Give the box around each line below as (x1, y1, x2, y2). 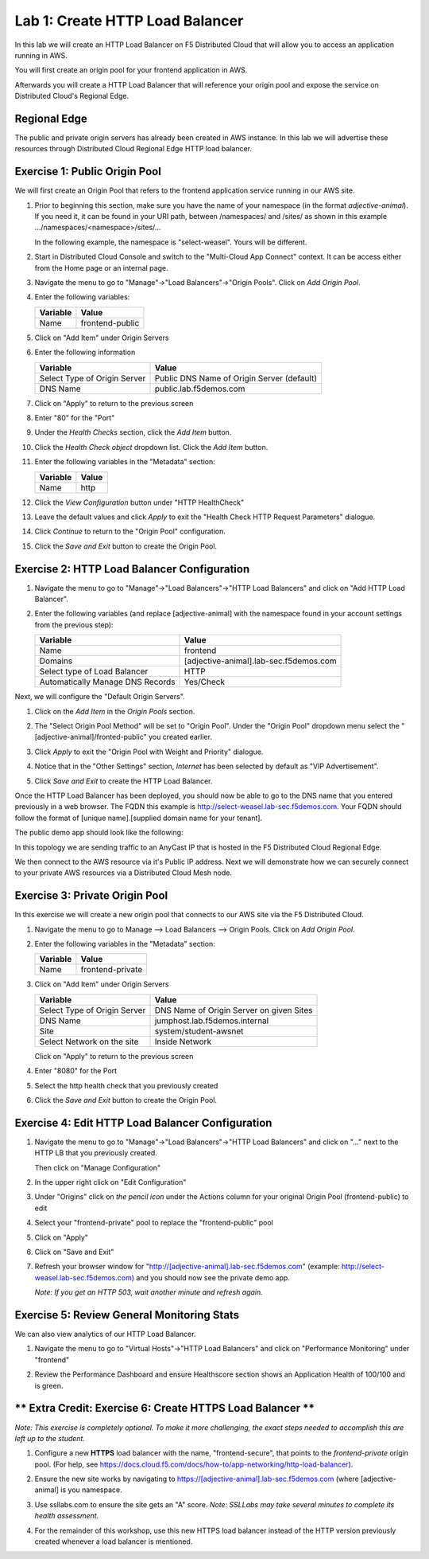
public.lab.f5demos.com (154, 383, 245, 394)
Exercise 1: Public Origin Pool (14, 165, 162, 178)
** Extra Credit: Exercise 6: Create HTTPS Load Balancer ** (14, 1401, 315, 1415)
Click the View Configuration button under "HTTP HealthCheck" (34, 498, 245, 507)
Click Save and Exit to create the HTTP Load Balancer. (34, 776, 213, 786)
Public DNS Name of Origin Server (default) (154, 373, 318, 384)
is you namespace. (60, 1485, 122, 1495)
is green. (34, 1381, 64, 1390)
